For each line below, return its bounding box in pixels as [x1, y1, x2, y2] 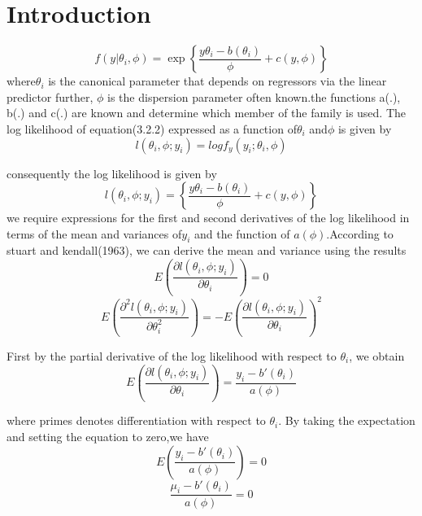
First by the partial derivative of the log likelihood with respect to [7, 347, 337, 364]
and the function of [194, 225, 290, 242]
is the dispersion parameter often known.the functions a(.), [107, 88, 401, 105]
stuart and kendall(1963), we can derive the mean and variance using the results [7, 242, 407, 259]
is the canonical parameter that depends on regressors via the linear [48, 72, 387, 90]
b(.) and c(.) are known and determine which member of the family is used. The [7, 104, 407, 121]
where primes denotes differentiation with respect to [7, 412, 266, 429]
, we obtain [349, 347, 405, 364]
